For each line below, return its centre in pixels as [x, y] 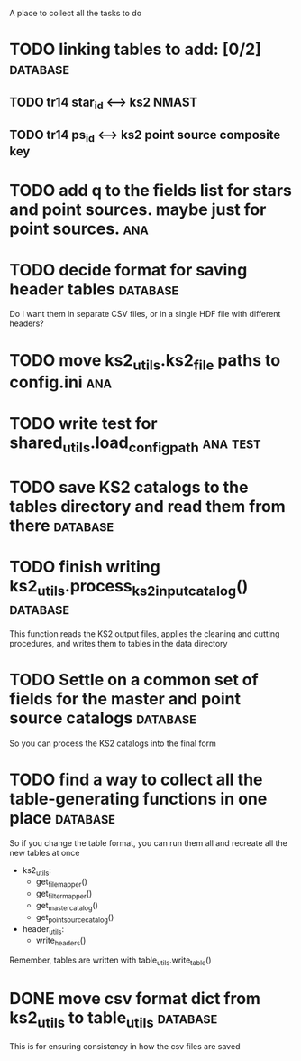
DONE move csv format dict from [135, 999]
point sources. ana [79, 228]
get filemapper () [62, 883]
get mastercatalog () [67, 907]
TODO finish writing [85, 567]
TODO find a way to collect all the [136, 779]
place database [62, 818]
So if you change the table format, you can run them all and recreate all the [149, 842]
